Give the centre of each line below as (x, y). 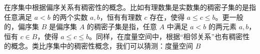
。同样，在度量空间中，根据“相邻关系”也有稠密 (166, 36)
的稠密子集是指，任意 (122, 27)
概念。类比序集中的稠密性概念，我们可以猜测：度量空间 (102, 46)
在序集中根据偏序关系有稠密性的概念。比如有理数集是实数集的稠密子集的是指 (130, 7)
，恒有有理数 (121, 17)
